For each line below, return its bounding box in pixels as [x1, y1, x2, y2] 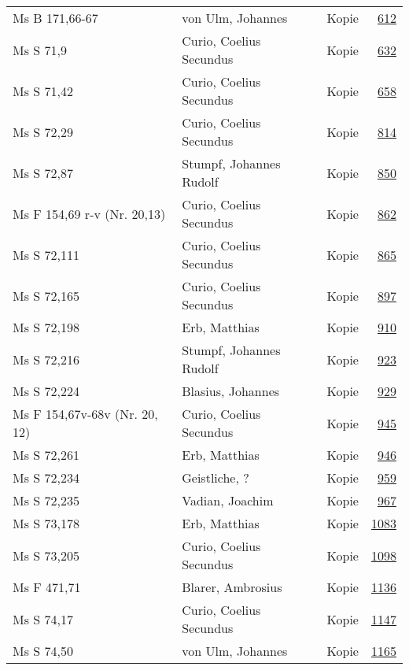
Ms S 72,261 [13, 446, 79, 464]
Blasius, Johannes [182, 382, 280, 400]
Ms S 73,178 [13, 514, 79, 532]
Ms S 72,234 [13, 468, 79, 487]
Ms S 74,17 [13, 609, 73, 628]
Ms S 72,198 [13, 318, 79, 336]
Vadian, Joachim [182, 491, 274, 509]
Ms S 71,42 [13, 81, 73, 100]
